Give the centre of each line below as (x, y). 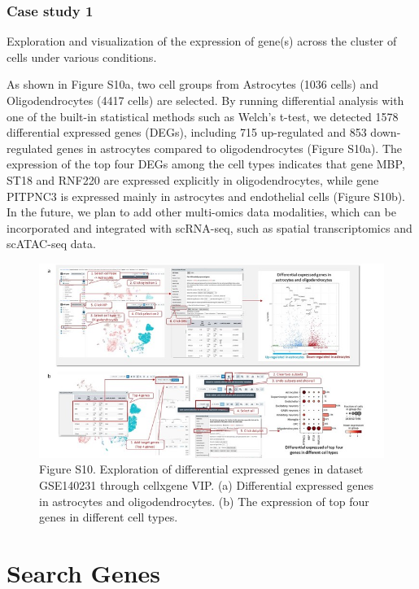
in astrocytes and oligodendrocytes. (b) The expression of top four (204, 501)
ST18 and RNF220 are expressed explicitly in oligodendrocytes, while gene (193, 179)
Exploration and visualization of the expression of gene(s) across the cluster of (202, 41)
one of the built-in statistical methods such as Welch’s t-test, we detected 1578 (203, 116)
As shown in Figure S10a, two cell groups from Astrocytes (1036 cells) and (192, 84)
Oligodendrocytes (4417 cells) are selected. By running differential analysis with (205, 100)
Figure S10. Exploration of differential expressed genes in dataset (201, 469)
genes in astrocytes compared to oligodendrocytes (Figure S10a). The (229, 148)
